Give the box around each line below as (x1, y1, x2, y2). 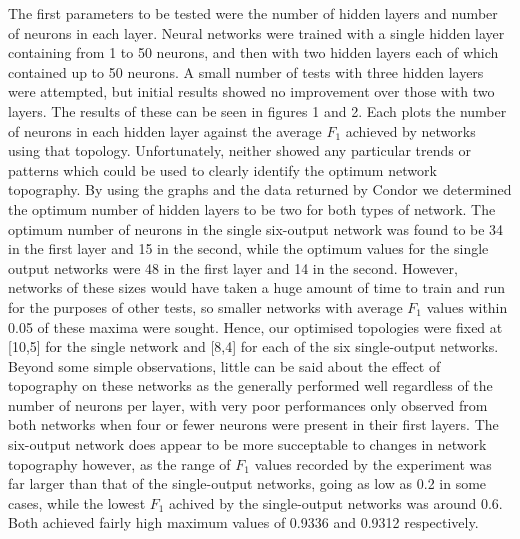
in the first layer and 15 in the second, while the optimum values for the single (8, 238, 489, 259)
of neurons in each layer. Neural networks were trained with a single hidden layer (8, 22, 505, 43)
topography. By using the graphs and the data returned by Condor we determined (8, 179, 512, 200)
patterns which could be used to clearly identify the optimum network (8, 159, 437, 180)
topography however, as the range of (8, 453, 231, 474)
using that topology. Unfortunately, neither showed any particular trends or (8, 140, 471, 161)
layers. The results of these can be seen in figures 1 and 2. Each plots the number (8, 100, 507, 121)
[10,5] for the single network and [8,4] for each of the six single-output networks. (8, 336, 499, 357)
